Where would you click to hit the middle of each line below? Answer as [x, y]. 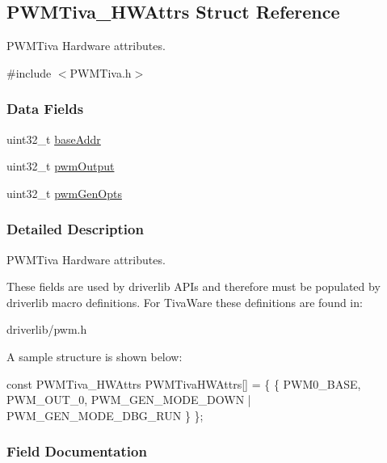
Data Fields [45, 109]
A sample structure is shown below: [95, 356]
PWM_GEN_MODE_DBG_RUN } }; [105, 415]
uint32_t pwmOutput [61, 166]
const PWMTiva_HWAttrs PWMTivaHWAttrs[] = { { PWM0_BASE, [184, 383]
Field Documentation [77, 451]
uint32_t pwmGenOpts [64, 193]
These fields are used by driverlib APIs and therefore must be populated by [193, 286]
